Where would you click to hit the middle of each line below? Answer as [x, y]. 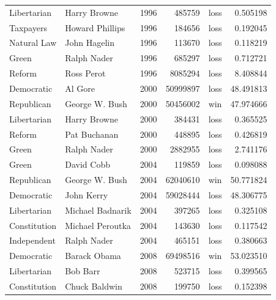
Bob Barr [83, 271]
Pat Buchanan [92, 134]
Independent [32, 240]
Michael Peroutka [98, 225]
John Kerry [87, 194]
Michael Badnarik [98, 210]
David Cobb [88, 164]
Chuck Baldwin [94, 286]
